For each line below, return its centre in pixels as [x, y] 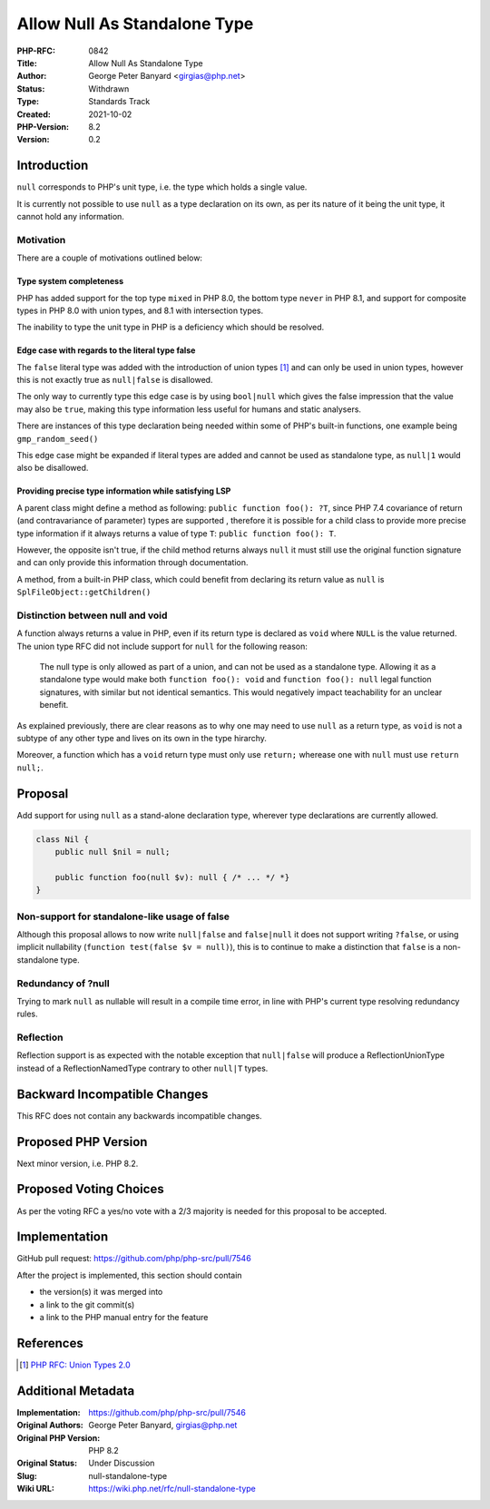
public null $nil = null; [113, 852]
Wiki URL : [35, 1489]
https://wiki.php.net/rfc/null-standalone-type [172, 1489]
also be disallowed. [53, 468]
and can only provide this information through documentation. [132, 563]
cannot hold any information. [70, 216]
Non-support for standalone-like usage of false [123, 916]
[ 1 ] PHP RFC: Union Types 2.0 [75, 1365]
